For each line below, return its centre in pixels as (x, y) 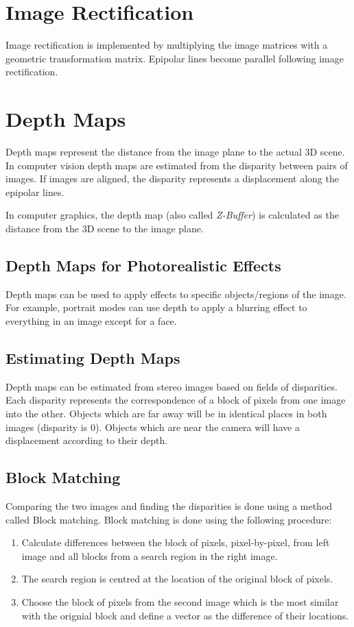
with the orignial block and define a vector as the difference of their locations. (185, 615)
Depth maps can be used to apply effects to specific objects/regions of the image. (176, 294)
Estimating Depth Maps (93, 357)
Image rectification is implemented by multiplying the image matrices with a (167, 45)
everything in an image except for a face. (91, 320)
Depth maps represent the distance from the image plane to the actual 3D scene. (175, 152)
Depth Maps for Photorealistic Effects (143, 265)
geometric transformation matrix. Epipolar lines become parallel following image (175, 58)
